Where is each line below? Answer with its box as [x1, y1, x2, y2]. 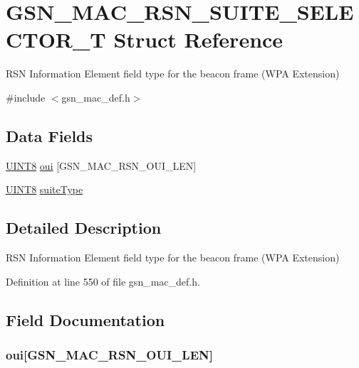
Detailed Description [6, 217, 162, 239]
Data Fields [6, 124, 93, 146]
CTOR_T [6, 25, 106, 54]
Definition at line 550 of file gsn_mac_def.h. [6, 274, 200, 288]
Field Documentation [6, 308, 165, 330]
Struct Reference [113, 25, 283, 54]
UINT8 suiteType [6, 182, 83, 197]
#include [6, 90, 46, 104]
